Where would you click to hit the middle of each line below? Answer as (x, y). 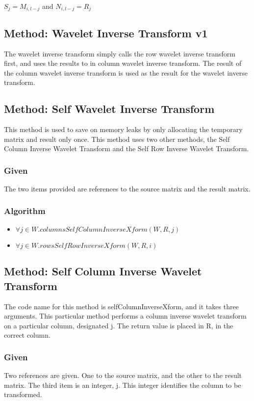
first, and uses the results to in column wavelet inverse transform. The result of (123, 63)
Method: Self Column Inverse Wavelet (103, 271)
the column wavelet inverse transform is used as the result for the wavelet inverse (126, 72)
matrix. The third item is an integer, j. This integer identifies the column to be (123, 385)
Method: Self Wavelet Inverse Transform (109, 109)
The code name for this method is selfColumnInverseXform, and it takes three (121, 306)
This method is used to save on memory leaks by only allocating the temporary (123, 129)
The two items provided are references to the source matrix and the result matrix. (127, 189)
